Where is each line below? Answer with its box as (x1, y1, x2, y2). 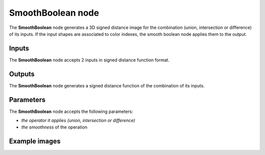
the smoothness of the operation (21, 124, 88, 130)
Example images (9, 137, 61, 146)
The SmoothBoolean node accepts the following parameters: (9, 108, 133, 114)
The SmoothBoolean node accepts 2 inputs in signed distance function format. (9, 57, 170, 63)
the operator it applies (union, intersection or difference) (21, 118, 135, 124)
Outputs (9, 70, 35, 78)
